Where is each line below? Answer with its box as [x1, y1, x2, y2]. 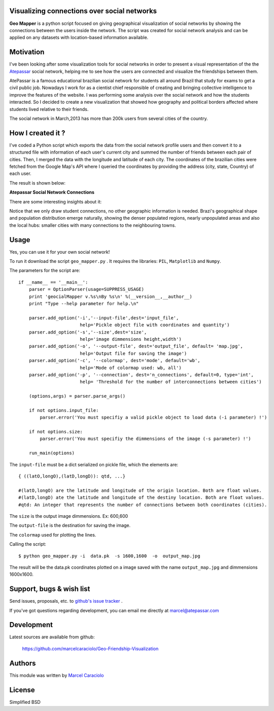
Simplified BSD [9, 699, 41, 705]
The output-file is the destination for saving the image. [9, 522, 131, 528]
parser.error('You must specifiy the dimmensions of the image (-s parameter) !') [40, 436, 251, 442]
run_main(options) [28, 450, 75, 456]
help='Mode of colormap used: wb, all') [79, 365, 182, 371]
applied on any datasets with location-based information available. [9, 35, 149, 41]
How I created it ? [9, 129, 65, 137]
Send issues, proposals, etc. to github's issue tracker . [9, 598, 123, 604]
